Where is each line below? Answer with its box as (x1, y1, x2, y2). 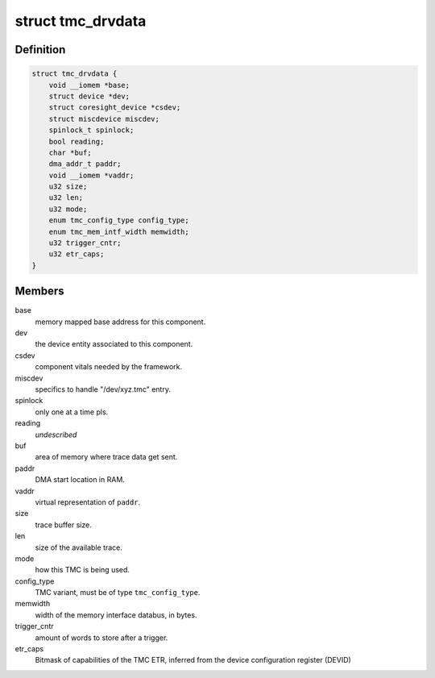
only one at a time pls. (35, 407, 109, 417)
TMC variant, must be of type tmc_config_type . (35, 588, 201, 597)
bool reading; (48, 137, 105, 146)
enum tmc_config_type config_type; (48, 216, 189, 225)
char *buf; (48, 148, 92, 157)
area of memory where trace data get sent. (35, 452, 178, 462)
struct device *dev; (48, 91, 130, 101)
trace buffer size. (35, 520, 92, 530)
